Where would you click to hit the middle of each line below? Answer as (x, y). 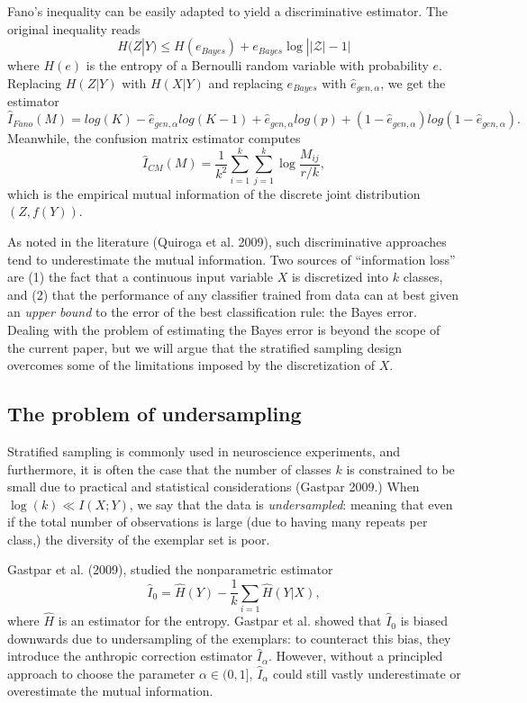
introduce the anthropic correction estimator (130, 656)
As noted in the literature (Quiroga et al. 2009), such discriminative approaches (227, 241)
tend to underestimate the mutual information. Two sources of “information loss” (232, 259)
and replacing (245, 82)
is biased (424, 621)
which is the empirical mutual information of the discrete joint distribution (214, 193)
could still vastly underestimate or (367, 673)
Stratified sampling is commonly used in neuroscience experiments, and (204, 451)
